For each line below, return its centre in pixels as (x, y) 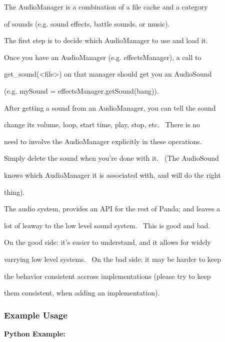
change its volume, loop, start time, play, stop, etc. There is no (102, 124)
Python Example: (35, 333)
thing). (14, 192)
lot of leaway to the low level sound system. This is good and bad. (107, 225)
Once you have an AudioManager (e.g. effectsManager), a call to (103, 57)
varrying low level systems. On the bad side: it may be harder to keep (113, 259)
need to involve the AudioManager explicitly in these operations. (103, 141)
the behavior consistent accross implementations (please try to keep (107, 276)
